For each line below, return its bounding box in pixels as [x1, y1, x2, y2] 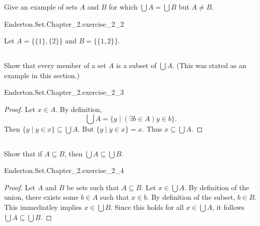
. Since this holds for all [110, 201, 184, 212]
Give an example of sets [4, 2, 78, 12]
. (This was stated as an [172, 60, 246, 71]
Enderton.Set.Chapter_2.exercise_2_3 [4, 87, 124, 97]
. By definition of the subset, [147, 192, 235, 202]
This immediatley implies [4, 201, 82, 212]
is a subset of [116, 60, 157, 71]
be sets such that [67, 182, 119, 192]
